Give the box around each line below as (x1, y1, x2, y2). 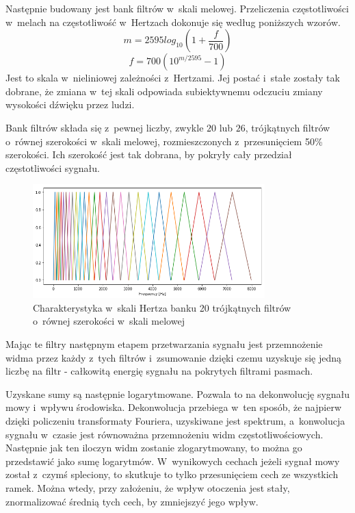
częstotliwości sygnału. (5, 160, 100, 175)
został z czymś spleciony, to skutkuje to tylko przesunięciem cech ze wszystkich (5, 467, 339, 481)
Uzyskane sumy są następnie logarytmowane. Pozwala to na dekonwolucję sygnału (5, 386, 350, 401)
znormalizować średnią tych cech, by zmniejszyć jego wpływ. (5, 494, 259, 508)
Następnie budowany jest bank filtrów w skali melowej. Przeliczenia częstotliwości (5, 1, 349, 15)
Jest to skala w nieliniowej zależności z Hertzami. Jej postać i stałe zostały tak (5, 71, 340, 85)
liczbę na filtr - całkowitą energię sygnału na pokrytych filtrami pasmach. (5, 364, 313, 378)
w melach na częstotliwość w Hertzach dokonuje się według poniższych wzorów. (5, 14, 341, 29)
